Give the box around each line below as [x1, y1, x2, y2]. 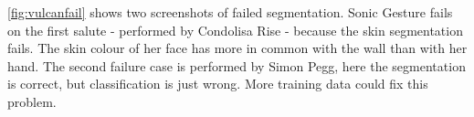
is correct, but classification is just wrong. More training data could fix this [7, 74, 428, 93]
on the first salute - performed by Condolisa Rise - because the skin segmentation [7, 20, 463, 39]
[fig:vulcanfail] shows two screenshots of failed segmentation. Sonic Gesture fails [7, 3, 453, 21]
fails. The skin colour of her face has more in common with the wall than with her [7, 38, 468, 58]
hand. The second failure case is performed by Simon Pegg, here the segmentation [7, 56, 466, 75]
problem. [7, 91, 57, 111]
